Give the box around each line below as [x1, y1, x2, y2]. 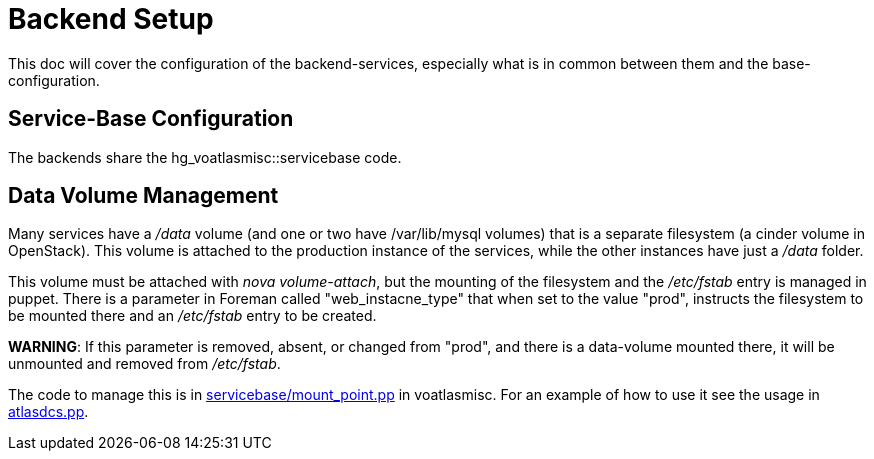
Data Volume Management [8, 183, 279, 209]
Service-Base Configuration [8, 106, 294, 132]
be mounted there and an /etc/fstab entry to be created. [8, 307, 377, 325]
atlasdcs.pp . [8, 403, 89, 421]
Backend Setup [8, 2, 214, 36]
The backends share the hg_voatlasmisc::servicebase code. [8, 148, 402, 166]
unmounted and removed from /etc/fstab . [8, 355, 281, 373]
